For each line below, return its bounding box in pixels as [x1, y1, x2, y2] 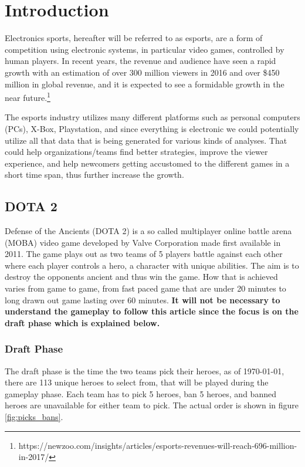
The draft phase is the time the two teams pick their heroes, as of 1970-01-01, [5, 364, 284, 377]
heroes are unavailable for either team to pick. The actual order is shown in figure [5, 399, 299, 411]
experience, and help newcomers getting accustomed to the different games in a [5, 157, 290, 169]
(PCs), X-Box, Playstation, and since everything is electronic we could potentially [5, 122, 299, 134]
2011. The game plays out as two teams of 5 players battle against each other [5, 248, 283, 260]
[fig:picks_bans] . [5, 411, 63, 423]
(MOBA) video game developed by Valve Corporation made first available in [5, 236, 281, 248]
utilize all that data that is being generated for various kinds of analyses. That [5, 134, 287, 146]
